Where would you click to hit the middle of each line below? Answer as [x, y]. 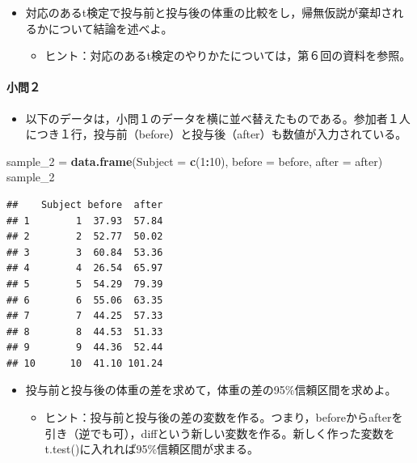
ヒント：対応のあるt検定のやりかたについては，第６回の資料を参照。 [228, 55]
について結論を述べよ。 [110, 28]
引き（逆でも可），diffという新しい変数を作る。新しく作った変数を [220, 433]
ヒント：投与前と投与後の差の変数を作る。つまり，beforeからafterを [224, 417]
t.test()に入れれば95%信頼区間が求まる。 [152, 449]
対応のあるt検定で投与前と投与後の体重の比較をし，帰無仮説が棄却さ [209, 12]
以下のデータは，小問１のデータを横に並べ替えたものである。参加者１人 [218, 118]
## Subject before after [85, 204]
